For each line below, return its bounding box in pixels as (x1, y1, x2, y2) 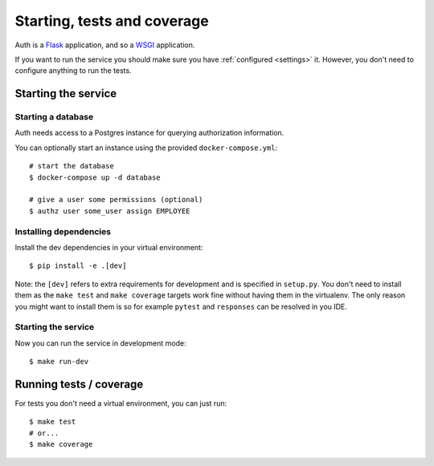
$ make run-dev (29, 357, 89, 367)
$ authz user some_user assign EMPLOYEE (29, 206, 190, 216)
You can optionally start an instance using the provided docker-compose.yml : (14, 143, 278, 152)
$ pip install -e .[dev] (29, 261, 127, 270)
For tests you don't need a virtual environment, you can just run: (14, 398, 227, 408)
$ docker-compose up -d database (29, 172, 161, 182)
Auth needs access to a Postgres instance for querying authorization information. (14, 128, 285, 138)
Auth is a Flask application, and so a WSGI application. (14, 40, 195, 50)
